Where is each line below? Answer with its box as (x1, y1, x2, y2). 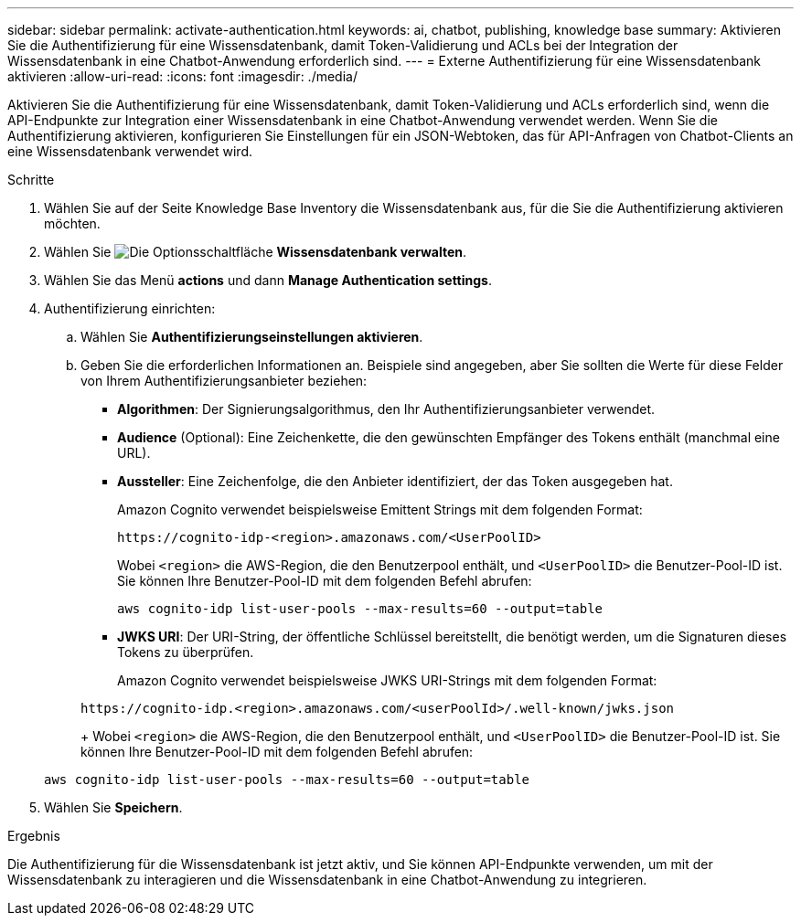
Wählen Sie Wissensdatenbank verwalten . (44, 244, 467, 260)
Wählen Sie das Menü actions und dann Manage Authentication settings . (44, 272, 492, 288)
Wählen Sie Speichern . (44, 800, 183, 815)
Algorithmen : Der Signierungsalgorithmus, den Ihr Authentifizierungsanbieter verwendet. (117, 401, 656, 417)
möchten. (44, 216, 101, 231)
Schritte (7, 172, 55, 187)
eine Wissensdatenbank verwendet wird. (7, 143, 253, 159)
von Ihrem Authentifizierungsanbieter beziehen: (80, 373, 368, 388)
